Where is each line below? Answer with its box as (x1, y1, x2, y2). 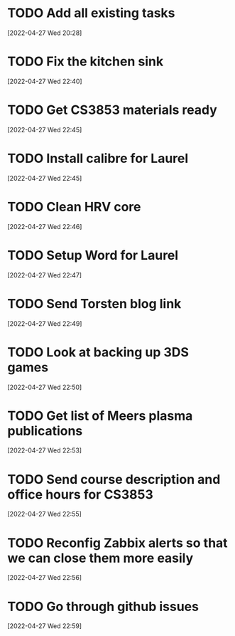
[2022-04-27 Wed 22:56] (7, 573, 82, 582)
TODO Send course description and (7, 471, 221, 487)
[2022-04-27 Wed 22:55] (7, 510, 82, 519)
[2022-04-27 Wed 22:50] (7, 383, 82, 391)
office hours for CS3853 (7, 486, 154, 502)
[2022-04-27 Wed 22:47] (7, 270, 82, 279)
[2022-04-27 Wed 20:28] (7, 28, 82, 37)
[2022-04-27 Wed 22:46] (7, 222, 82, 230)
